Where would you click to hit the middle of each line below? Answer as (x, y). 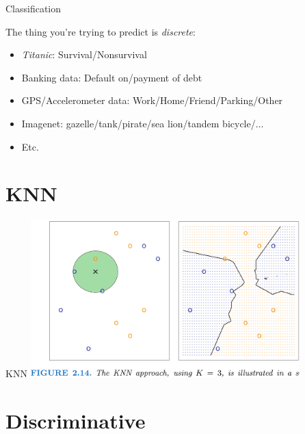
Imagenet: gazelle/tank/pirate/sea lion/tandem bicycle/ (138, 123)
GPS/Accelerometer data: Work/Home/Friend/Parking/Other (152, 100)
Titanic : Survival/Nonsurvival (84, 54)
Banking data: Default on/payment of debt (112, 77)
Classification (34, 8)
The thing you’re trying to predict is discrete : (101, 31)
